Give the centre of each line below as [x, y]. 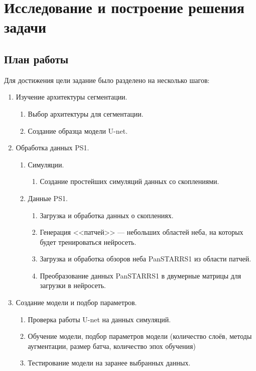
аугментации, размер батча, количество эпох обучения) [112, 346]
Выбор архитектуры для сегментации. [86, 113]
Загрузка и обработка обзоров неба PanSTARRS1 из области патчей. [146, 259]
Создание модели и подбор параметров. [76, 302]
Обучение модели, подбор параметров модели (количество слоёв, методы [140, 336]
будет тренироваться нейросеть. [88, 242]
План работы [36, 59]
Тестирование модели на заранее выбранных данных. [109, 363]
